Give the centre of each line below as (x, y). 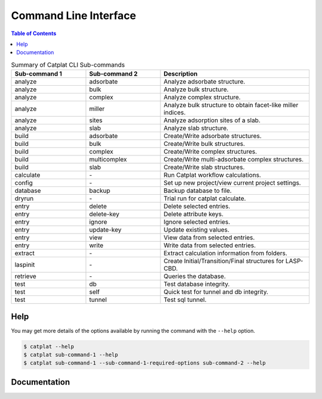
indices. (175, 113)
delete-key (104, 214)
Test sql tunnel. (185, 300)
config (24, 183)
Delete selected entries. (197, 207)
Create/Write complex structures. (210, 152)
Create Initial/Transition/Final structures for (224, 261)
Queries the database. (195, 276)
